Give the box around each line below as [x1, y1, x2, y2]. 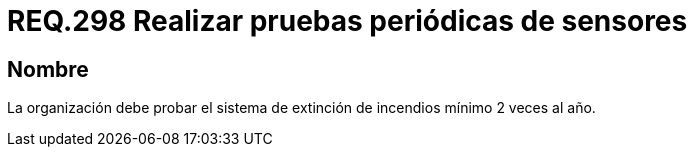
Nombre [7, 56, 89, 82]
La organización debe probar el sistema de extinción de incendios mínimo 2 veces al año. [7, 99, 596, 117]
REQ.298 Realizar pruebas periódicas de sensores [7, 4, 688, 38]
